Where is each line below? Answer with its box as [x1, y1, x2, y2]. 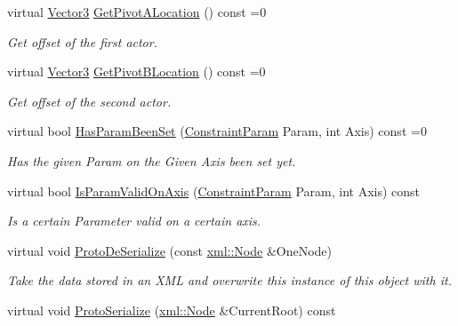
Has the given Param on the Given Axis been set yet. [7, 151, 296, 170]
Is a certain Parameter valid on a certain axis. [7, 211, 261, 230]
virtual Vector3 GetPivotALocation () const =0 [7, 3, 267, 20]
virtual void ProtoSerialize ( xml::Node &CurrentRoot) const [7, 300, 336, 319]
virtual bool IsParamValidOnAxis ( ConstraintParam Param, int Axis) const [7, 181, 421, 200]
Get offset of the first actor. [7, 32, 157, 51]
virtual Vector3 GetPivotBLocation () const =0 [7, 62, 266, 81]
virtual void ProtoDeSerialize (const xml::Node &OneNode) [7, 241, 333, 259]
